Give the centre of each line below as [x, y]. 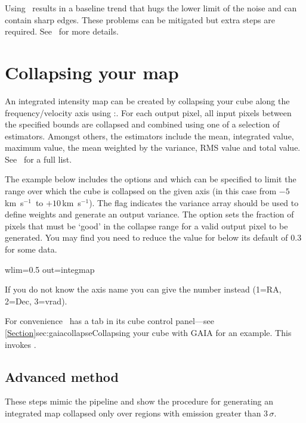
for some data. [31, 249]
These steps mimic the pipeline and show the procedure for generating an [139, 401]
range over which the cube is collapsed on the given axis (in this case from [141, 191]
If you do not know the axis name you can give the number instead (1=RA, [143, 289]
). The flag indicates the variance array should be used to [194, 202]
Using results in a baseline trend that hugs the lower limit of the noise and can [151, 8]
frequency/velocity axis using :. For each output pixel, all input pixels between [148, 112]
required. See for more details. [62, 31]
